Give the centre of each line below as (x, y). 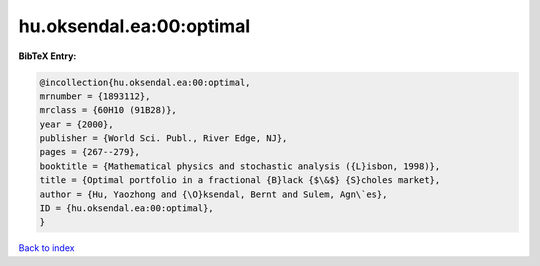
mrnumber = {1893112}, (95, 96)
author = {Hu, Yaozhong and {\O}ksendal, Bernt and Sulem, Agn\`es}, (213, 194)
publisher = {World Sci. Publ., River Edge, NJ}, (163, 138)
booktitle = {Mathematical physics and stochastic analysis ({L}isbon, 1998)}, (240, 166)
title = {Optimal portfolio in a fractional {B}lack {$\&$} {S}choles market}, (240, 180)
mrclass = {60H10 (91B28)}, (108, 110)
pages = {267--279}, (89, 152)
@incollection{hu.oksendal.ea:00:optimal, (145, 82)
